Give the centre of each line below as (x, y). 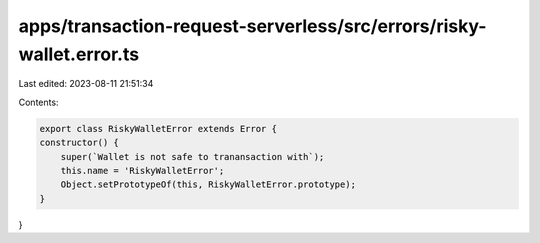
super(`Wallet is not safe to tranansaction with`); (192, 156)
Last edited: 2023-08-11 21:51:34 (86, 84)
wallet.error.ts (79, 54)
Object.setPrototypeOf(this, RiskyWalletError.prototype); (208, 184)
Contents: (38, 102)
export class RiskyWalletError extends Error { (158, 128)
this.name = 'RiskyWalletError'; (142, 170)
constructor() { (79, 143)
